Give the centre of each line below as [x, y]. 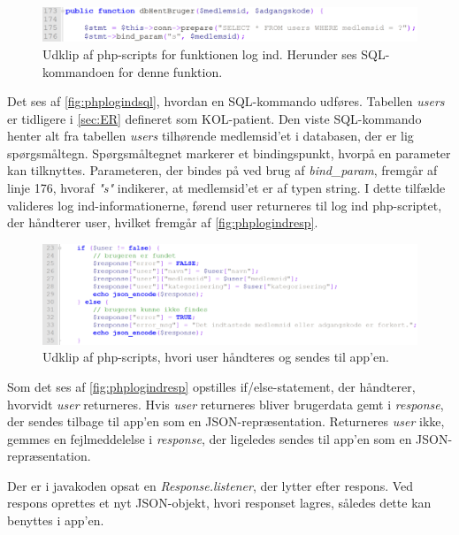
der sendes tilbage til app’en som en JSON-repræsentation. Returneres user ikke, [226, 421]
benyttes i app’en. [56, 520]
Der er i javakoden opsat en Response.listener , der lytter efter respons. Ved [210, 485]
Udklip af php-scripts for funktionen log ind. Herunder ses [200, 53]
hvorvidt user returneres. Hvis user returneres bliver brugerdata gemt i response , [226, 404]
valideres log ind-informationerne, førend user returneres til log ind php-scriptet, [225, 205]
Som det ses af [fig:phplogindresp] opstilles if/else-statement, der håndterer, [211, 386]
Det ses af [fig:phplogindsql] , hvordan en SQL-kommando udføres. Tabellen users [226, 101]
